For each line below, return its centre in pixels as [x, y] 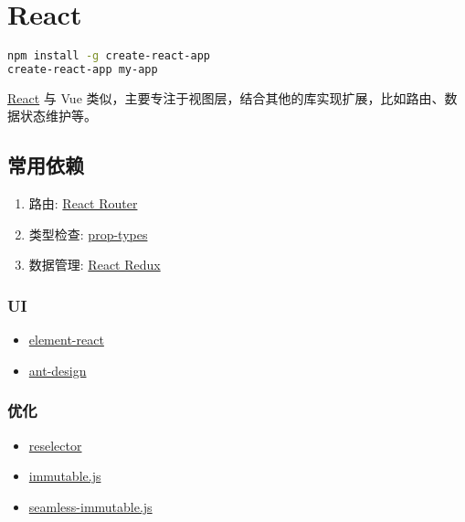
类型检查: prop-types [88, 234]
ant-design [58, 370]
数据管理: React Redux [95, 265]
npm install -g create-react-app [109, 56]
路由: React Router [83, 203]
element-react [66, 340]
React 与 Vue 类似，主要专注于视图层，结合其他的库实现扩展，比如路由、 [226, 97]
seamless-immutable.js [90, 506]
